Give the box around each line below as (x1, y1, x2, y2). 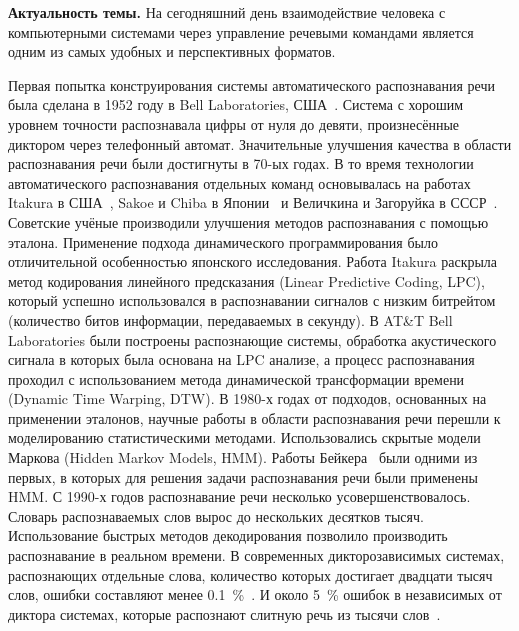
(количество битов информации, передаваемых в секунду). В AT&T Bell (8, 309, 453, 330)
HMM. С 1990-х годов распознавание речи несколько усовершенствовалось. (8, 486, 471, 507)
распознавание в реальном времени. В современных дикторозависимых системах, (8, 545, 505, 566)
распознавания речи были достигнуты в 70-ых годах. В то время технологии (8, 153, 474, 174)
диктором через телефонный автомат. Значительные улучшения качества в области (8, 133, 512, 154)
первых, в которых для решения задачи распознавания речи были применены (8, 466, 478, 487)
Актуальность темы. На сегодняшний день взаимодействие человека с (8, 2, 446, 22)
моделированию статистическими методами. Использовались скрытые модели (8, 427, 481, 448)
